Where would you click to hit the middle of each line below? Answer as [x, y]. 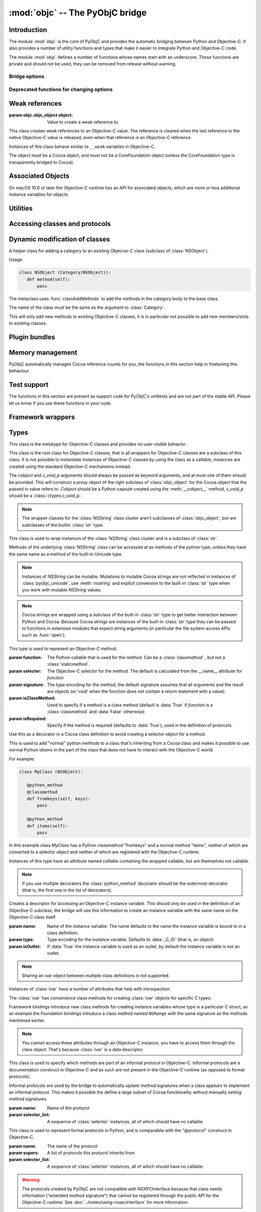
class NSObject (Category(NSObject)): [65, 272]
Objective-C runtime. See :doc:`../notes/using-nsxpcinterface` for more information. [105, 1202]
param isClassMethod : [32, 698]
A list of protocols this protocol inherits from [91, 1153]
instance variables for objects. [39, 194]
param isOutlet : [25, 946]
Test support [29, 385]
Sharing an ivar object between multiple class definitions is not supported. [96, 975]
